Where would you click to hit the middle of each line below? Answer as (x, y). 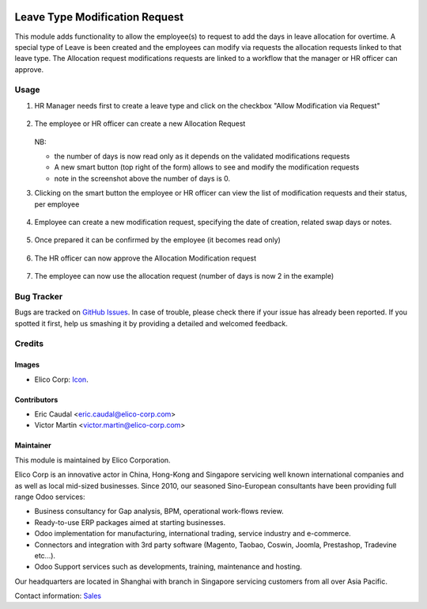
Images (27, 365)
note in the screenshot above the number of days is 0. (142, 178)
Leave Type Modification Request (99, 17)
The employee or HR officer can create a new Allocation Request (140, 124)
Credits (29, 344)
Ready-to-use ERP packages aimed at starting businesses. (130, 522)
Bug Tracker (39, 296)
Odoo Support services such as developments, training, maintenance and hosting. (168, 567)
